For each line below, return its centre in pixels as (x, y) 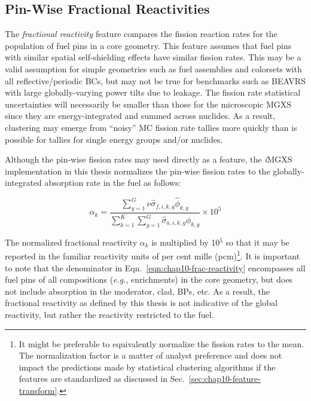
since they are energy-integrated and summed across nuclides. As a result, (140, 116)
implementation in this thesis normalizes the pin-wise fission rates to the (138, 171)
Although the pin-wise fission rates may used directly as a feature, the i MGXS (149, 159)
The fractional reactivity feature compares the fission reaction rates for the (141, 34)
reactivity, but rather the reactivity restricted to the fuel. (109, 315)
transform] (38, 391)
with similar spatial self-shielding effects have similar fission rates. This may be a (153, 57)
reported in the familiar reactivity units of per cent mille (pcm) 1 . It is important (153, 255)
